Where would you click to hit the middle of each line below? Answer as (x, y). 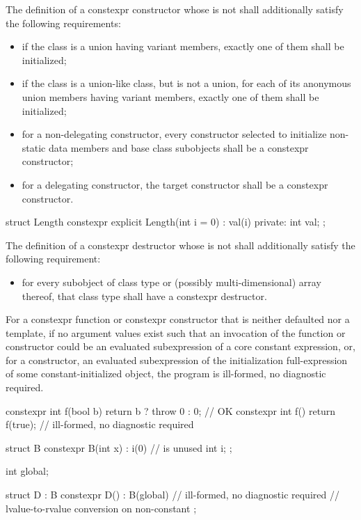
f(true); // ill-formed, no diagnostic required (100, 424)
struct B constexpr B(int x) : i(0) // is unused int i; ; (119, 447)
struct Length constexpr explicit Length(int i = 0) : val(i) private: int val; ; (166, 222)
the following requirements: (63, 23)
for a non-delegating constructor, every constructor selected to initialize (174, 134)
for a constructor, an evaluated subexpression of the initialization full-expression (177, 360)
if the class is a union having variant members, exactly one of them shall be (183, 46)
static (34, 147)
